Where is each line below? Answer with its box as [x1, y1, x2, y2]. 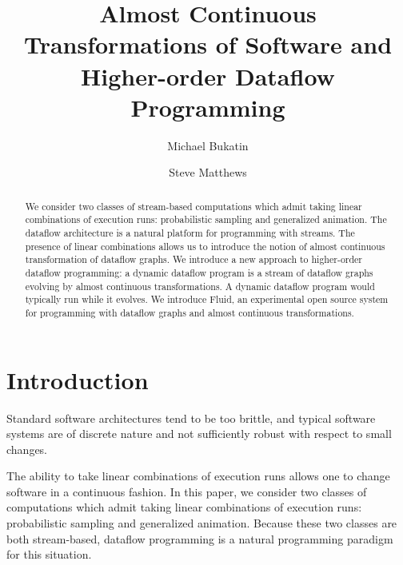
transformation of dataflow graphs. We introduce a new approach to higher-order [25, 253, 363, 266]
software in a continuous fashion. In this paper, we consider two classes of [6, 483, 367, 499]
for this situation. [6, 546, 92, 563]
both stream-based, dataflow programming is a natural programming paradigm [6, 530, 393, 547]
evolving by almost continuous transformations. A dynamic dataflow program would [25, 279, 375, 292]
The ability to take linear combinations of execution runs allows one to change [6, 468, 390, 484]
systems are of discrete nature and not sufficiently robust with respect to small [6, 425, 392, 442]
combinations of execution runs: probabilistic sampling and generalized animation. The [25, 213, 387, 226]
